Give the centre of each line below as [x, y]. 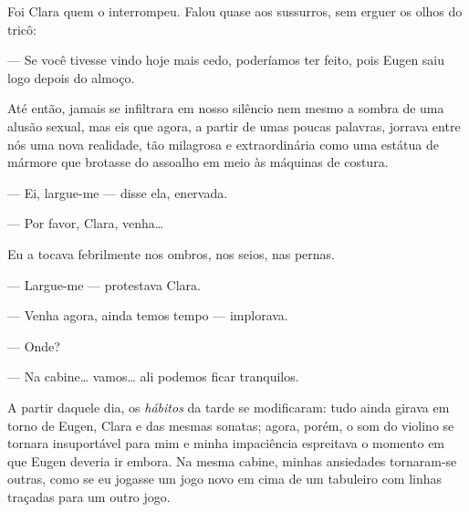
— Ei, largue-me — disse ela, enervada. [118, 192]
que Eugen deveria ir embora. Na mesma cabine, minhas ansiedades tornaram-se [232, 460]
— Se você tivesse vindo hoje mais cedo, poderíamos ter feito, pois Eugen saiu [226, 60]
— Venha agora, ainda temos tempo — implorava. [148, 315]
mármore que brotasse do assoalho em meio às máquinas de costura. [198, 162]
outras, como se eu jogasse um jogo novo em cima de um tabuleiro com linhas [224, 479]
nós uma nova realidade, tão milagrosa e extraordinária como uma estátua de [223, 144]
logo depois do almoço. [71, 77]
